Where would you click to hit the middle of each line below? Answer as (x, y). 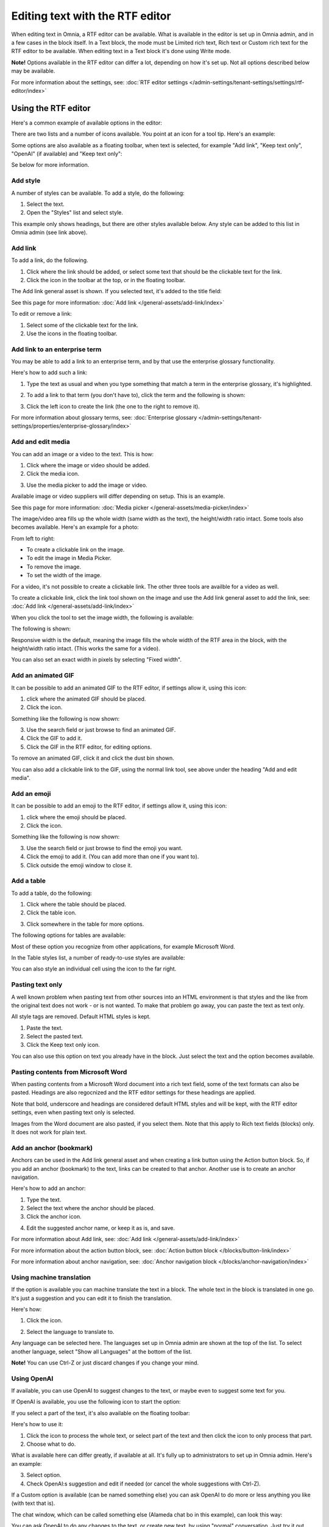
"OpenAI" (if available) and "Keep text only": (67, 153)
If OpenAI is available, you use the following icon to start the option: (96, 1402)
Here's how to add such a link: (49, 373)
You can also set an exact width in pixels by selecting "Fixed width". (97, 660)
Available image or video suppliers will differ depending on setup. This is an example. (118, 496)
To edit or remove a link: (42, 314)
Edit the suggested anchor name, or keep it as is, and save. (101, 1228)
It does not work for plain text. (49, 1132)
